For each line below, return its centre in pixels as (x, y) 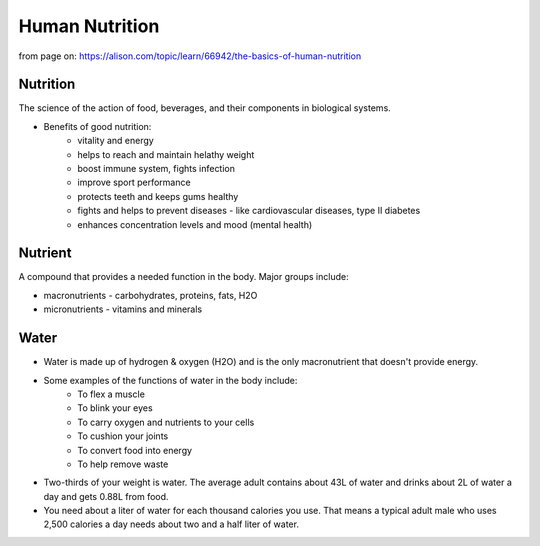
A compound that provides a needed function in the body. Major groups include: (183, 277)
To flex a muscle (111, 394)
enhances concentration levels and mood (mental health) (195, 224)
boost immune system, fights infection (156, 169)
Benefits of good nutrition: (97, 126)
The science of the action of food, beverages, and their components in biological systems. (205, 108)
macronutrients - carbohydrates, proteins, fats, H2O (150, 295)
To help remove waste (123, 464)
